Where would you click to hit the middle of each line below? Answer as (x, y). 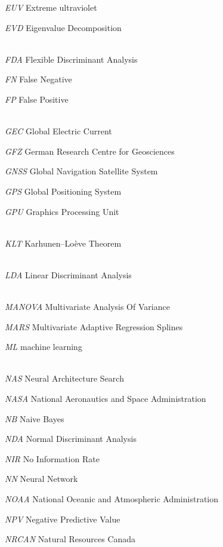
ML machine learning (44, 347)
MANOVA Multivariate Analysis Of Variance (87, 307)
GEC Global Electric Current (58, 131)
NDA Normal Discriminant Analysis (71, 439)
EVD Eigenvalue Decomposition (63, 27)
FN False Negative (38, 79)
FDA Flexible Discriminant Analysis (71, 59)
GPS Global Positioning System (63, 191)
